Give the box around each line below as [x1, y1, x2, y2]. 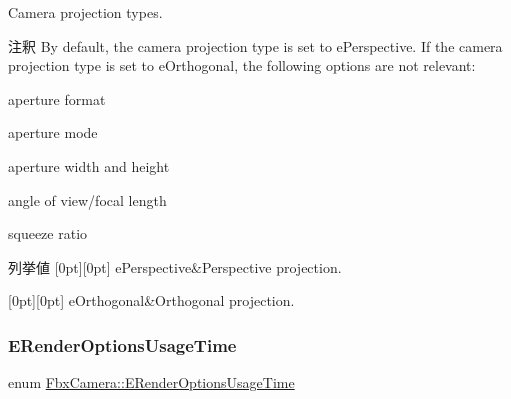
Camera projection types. [8, 2, 163, 22]
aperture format [8, 88, 106, 109]
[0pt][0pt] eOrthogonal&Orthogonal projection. [8, 290, 295, 311]
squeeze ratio [8, 223, 88, 244]
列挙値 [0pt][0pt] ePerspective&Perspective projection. [8, 256, 342, 277]
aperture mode [8, 122, 98, 143]
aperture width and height [8, 155, 170, 176]
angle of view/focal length [8, 189, 167, 210]
